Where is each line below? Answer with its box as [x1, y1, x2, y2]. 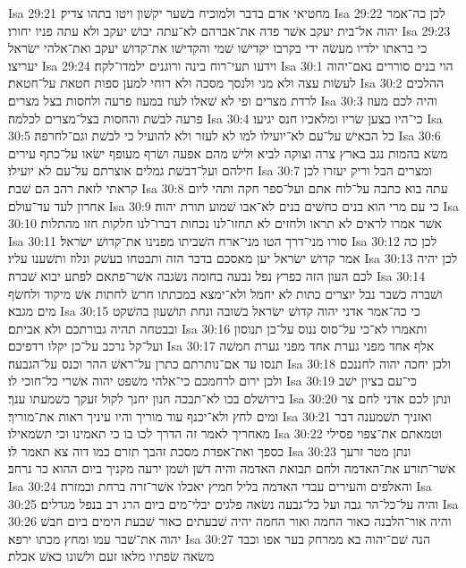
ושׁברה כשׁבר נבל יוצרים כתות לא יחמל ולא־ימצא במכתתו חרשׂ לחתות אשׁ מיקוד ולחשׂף [8, 284, 443, 302]
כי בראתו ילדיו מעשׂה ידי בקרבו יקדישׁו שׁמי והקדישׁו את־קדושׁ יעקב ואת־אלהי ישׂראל [8, 38, 428, 57]
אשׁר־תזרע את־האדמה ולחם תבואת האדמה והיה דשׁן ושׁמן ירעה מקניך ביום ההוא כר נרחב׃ [8, 459, 456, 478]
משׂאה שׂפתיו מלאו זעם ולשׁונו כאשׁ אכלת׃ [8, 547, 215, 565]
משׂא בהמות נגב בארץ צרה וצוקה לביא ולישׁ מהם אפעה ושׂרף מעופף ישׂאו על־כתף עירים [8, 143, 448, 162]
